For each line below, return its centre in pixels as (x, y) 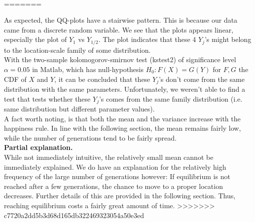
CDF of (15, 79)
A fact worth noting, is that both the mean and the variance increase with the (122, 118)
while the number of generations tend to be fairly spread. (90, 137)
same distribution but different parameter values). (79, 109)
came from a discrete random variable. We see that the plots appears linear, (119, 29)
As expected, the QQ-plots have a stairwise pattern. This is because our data (121, 20)
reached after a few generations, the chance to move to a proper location (113, 186)
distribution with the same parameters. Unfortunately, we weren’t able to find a (125, 89)
